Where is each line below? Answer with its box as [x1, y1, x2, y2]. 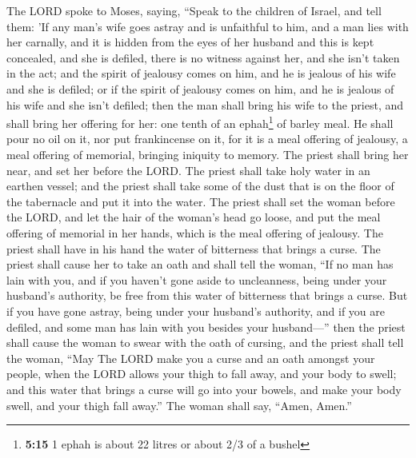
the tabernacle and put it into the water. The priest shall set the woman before [6, 193, 395, 209]
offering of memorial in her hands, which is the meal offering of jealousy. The [6, 224, 383, 241]
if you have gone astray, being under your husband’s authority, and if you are [6, 302, 386, 319]
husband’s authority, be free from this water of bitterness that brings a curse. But [6, 287, 408, 304]
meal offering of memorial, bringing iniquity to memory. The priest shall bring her [6, 146, 409, 162]
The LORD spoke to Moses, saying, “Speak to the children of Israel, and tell [6, 2, 382, 18]
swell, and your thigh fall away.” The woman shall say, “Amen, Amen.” [6, 396, 352, 413]
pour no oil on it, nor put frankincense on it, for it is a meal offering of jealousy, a [6, 130, 408, 147]
